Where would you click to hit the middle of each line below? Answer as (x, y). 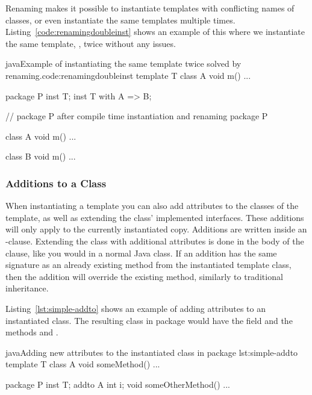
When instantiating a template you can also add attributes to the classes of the (152, 206)
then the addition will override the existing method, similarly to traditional (144, 276)
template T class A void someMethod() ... (83, 364)
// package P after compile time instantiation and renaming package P (137, 116)
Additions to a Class (56, 183)
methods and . (32, 332)
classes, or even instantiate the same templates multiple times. (120, 20)
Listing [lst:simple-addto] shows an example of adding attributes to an (136, 308)
